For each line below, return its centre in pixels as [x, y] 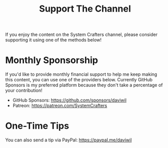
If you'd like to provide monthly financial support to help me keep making [81, 74]
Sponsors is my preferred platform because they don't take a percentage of [84, 85]
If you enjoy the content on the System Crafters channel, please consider [81, 35]
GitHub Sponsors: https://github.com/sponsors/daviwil [69, 100]
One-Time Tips [37, 126]
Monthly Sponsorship [52, 60]
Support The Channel [85, 9]
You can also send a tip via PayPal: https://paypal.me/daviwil [69, 140]
